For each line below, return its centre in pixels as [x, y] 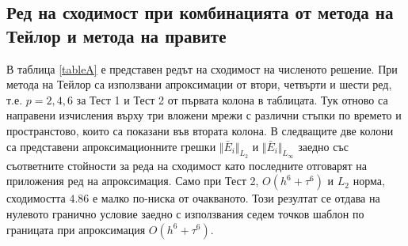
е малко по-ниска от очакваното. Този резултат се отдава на [236, 198]
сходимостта [36, 198]
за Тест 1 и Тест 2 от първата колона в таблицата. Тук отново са [232, 99]
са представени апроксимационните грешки [111, 146]
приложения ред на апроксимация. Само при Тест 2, [133, 181]
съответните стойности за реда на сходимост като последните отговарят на [187, 165]
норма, [369, 181]
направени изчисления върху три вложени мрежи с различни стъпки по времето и [204, 115]
